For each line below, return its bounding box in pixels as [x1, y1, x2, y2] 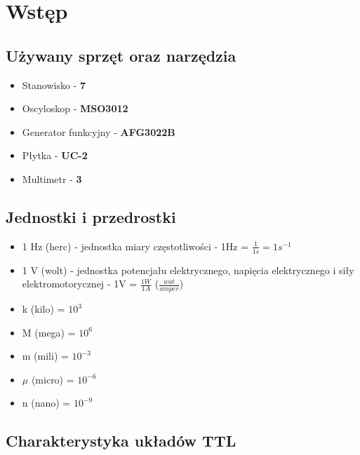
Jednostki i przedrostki [6, 205, 176, 227]
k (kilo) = [22, 301, 65, 315]
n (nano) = [22, 395, 71, 410]
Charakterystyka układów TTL [6, 430, 236, 451]
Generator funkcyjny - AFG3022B [22, 124, 175, 139]
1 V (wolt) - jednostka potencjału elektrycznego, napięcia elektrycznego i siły [22, 262, 354, 277]
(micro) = [31, 372, 74, 386]
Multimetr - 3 [22, 171, 82, 186]
